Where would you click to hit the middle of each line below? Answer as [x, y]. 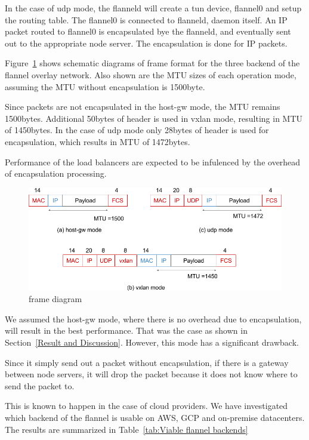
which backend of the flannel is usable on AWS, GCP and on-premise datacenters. [155, 418]
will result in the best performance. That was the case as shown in [126, 330]
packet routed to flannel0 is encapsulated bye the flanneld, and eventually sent [148, 31]
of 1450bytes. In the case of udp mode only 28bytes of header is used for [137, 130]
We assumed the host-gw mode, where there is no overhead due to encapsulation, [153, 319]
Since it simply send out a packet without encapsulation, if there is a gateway [147, 362]
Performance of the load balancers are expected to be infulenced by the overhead [153, 161]
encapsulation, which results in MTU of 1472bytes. [98, 141]
